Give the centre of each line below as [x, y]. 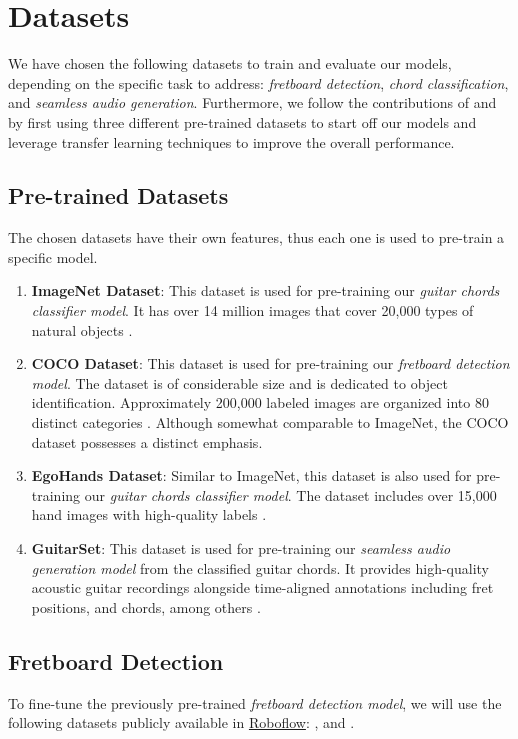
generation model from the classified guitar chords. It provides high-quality [260, 567]
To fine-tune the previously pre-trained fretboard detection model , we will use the [255, 702]
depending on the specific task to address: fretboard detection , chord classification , [258, 82]
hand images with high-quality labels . [149, 514]
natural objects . [82, 329]
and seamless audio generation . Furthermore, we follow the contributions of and [252, 102]
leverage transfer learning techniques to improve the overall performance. [231, 141]
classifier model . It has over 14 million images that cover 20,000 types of [252, 310]
